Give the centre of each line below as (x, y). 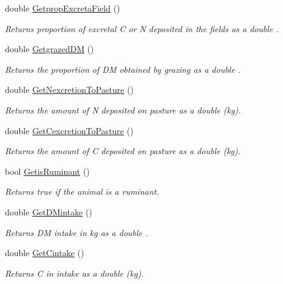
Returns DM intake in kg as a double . (77, 232)
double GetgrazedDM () (49, 49)
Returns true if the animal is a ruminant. (82, 191)
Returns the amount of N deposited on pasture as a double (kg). (123, 110)
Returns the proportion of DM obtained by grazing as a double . (123, 69)
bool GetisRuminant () (47, 171)
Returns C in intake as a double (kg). (74, 273)
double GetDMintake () (49, 211)
